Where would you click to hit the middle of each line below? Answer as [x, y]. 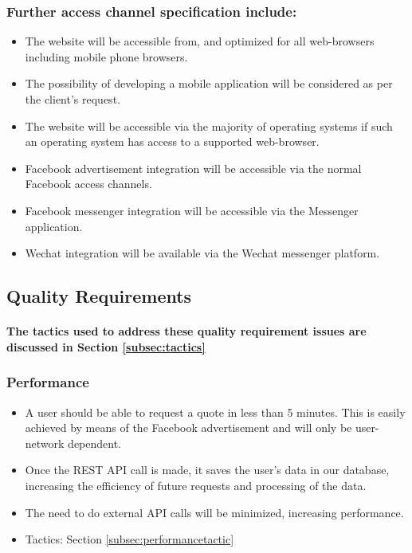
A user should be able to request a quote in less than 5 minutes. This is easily [215, 412]
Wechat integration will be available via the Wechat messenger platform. [202, 253]
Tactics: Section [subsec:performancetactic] [129, 539]
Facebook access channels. [88, 184]
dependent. [95, 443]
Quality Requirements [99, 296]
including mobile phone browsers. [106, 56]
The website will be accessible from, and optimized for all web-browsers [200, 41]
